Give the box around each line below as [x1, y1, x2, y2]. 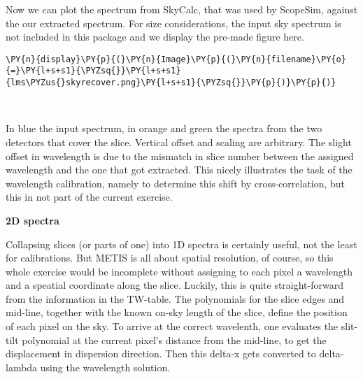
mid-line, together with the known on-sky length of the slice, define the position [6, 305, 348, 320]
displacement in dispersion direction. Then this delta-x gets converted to [6, 346, 316, 361]
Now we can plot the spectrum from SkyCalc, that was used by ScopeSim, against [6, 2, 358, 16]
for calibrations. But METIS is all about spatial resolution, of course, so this [6, 250, 334, 265]
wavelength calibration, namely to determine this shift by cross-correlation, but [6, 176, 346, 190]
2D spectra [6, 213, 59, 227]
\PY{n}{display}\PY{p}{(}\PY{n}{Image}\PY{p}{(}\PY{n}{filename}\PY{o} [6, 54, 346, 64]
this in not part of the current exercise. [6, 189, 173, 204]
